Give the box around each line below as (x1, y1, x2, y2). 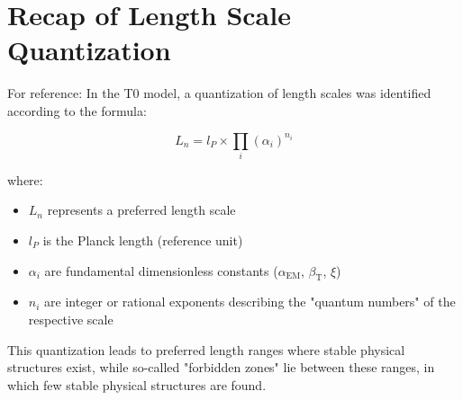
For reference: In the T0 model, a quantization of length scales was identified (7, 84, 431, 102)
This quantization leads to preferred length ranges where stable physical (7, 340, 405, 359)
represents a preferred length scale (47, 200, 236, 219)
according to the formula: (7, 101, 147, 120)
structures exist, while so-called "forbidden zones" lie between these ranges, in (7, 358, 435, 377)
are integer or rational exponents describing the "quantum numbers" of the (44, 292, 456, 311)
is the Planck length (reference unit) (42, 231, 243, 250)
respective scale (28, 310, 113, 328)
